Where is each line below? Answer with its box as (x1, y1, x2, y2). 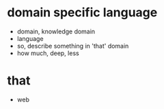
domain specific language (7, 5, 158, 20)
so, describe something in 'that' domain (16, 42, 129, 50)
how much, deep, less (16, 49, 80, 57)
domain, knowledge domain (16, 27, 96, 35)
